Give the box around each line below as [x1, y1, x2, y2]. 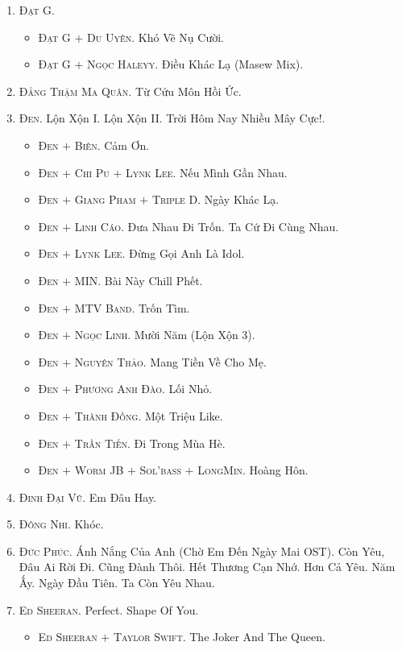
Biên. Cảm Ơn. [74, 136, 150, 153]
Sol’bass [139, 462, 181, 478]
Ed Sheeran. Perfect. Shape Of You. [19, 601, 199, 618]
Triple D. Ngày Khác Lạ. [151, 191, 280, 208]
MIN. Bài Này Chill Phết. [74, 271, 203, 288]
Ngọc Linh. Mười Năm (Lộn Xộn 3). [74, 326, 255, 343]
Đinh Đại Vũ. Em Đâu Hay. [19, 488, 157, 505]
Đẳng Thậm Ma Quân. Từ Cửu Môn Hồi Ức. [19, 82, 242, 99]
